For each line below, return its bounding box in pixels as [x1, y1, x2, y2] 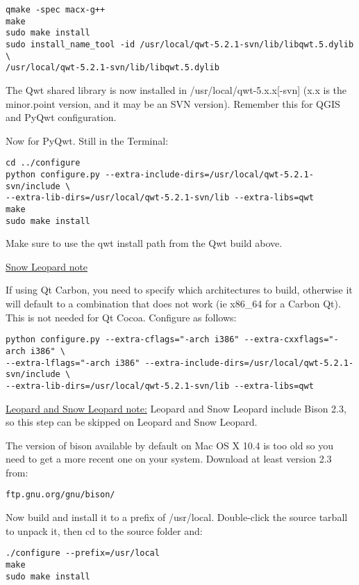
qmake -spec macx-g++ [6, 5, 106, 15]
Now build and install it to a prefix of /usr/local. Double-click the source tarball [6, 510, 348, 524]
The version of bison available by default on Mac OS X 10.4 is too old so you [6, 438, 334, 452]
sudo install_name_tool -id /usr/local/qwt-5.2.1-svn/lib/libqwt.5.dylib [6, 39, 354, 49]
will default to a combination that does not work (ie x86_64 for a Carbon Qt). [6, 296, 341, 311]
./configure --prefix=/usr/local [6, 548, 160, 559]
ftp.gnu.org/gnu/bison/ [6, 490, 115, 500]
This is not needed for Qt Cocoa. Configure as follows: [6, 310, 237, 324]
